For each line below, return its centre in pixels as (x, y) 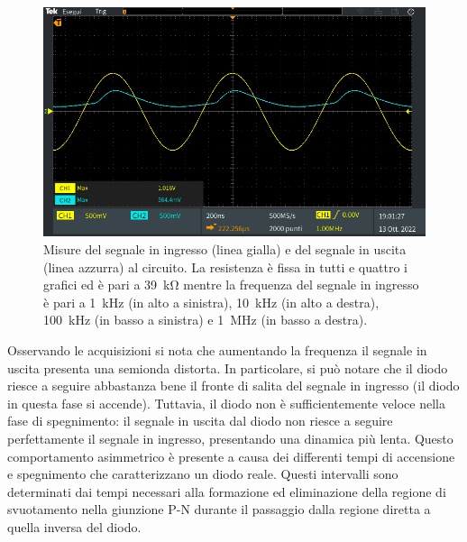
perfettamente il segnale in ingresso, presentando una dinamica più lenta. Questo (230, 438)
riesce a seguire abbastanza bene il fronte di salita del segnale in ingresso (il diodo (233, 386)
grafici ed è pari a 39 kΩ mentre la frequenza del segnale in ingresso (231, 285)
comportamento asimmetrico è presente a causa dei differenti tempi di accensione (231, 456)
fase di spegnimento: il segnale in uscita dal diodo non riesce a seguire (200, 421)
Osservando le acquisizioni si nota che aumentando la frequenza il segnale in (217, 349)
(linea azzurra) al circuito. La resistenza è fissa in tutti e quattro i (225, 266)
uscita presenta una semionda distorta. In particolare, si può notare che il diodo (228, 367)
